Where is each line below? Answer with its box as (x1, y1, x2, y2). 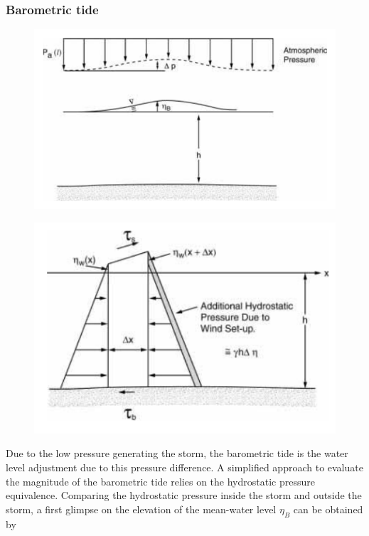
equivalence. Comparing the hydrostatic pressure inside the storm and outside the (6, 488, 362, 503)
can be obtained (293, 501, 363, 516)
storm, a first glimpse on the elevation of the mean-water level (6, 501, 277, 516)
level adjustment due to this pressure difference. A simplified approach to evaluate (6, 459, 363, 474)
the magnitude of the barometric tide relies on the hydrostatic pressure (6, 473, 315, 488)
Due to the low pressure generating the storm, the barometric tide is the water (6, 446, 348, 461)
